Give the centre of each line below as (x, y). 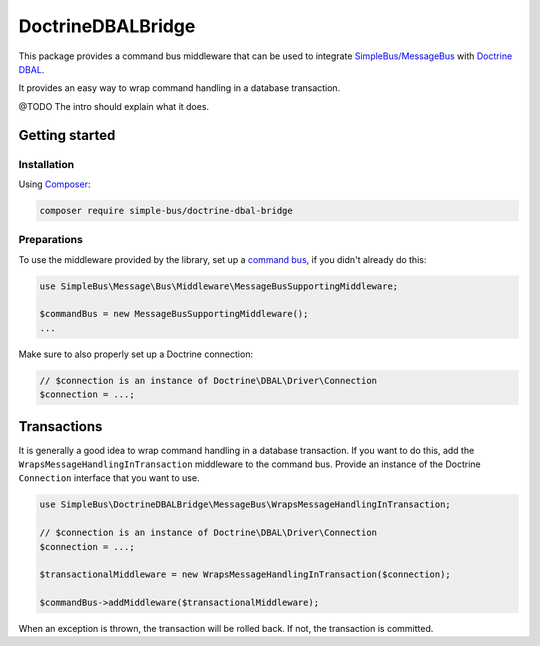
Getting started (67, 135)
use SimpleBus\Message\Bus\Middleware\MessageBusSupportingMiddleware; (219, 286)
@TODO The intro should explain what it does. (114, 106)
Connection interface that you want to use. (109, 478)
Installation (46, 164)
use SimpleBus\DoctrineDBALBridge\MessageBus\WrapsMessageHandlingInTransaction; (245, 504)
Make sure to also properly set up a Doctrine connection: (136, 354)
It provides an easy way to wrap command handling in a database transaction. (179, 88)
